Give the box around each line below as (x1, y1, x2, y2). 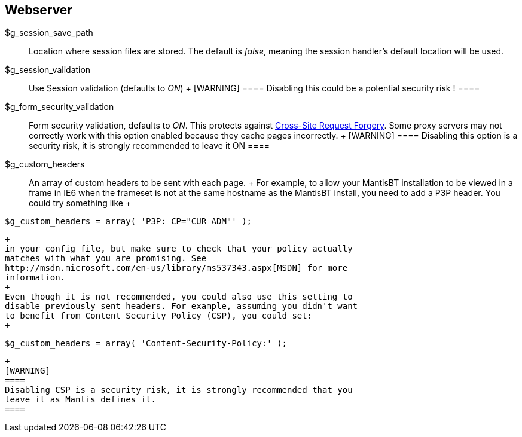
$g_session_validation (5, 65, 91, 75)
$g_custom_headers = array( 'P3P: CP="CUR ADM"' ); (5, 216, 252, 227)
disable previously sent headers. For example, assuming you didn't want (5, 301, 358, 311)
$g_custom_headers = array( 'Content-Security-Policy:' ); (5, 338, 288, 349)
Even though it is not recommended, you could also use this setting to (5, 292, 353, 302)
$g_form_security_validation (5, 102, 114, 112)
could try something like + (29, 198, 132, 209)
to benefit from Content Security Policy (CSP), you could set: (5, 311, 313, 321)
